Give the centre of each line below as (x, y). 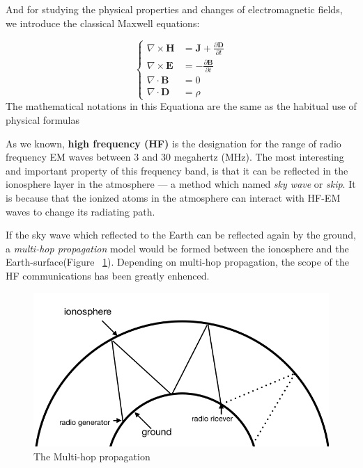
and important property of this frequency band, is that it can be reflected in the (177, 170)
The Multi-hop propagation (92, 456)
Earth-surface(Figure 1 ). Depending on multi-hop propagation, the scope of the (177, 262)
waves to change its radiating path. (80, 211)
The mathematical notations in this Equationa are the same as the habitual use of (181, 106)
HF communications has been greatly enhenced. (108, 275)
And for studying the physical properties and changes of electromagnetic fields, (174, 9)
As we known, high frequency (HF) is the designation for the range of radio (173, 143)
